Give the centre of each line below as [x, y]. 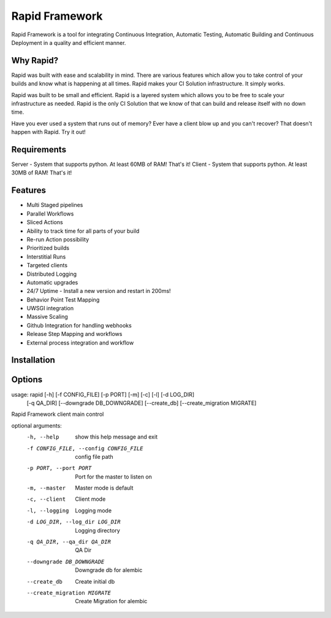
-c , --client [46, 499]
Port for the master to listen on [114, 477]
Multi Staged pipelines [55, 205]
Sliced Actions [45, 222]
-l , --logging [48, 510]
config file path [94, 456]
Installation [33, 360]
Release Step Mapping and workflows [74, 334]
